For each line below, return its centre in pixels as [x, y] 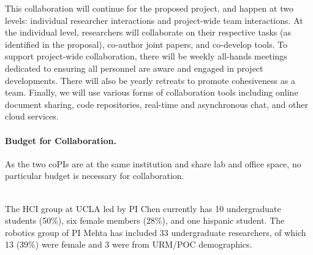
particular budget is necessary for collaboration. [95, 176]
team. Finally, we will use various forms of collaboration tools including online [152, 92]
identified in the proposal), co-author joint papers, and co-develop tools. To [146, 44]
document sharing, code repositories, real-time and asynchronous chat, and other [156, 104]
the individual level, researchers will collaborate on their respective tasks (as [148, 32]
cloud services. [32, 116]
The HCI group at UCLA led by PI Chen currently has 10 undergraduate [143, 208]
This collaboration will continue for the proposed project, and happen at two [149, 8]
